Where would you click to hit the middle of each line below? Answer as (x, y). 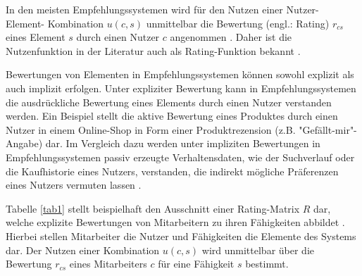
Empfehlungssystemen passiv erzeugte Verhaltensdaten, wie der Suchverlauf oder (180, 157)
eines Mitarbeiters (108, 264)
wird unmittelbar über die (258, 250)
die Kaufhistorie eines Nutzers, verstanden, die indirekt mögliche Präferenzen (172, 171)
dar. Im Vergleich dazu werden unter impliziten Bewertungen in (183, 143)
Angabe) (24, 143)
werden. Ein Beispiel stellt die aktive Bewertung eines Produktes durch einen (172, 116)
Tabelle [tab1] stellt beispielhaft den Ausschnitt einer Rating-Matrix (153, 208)
